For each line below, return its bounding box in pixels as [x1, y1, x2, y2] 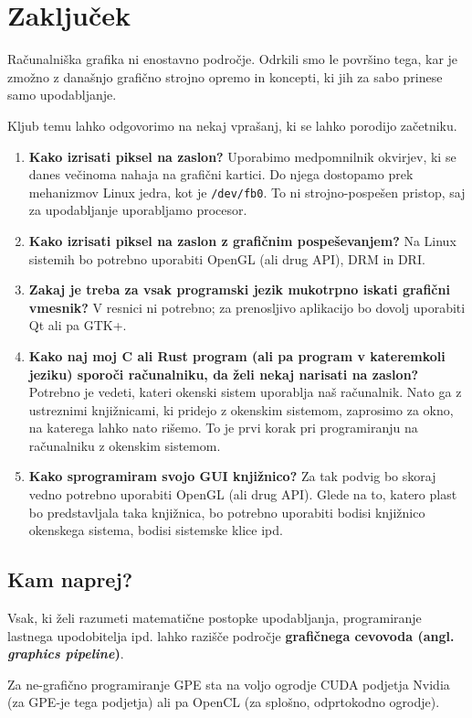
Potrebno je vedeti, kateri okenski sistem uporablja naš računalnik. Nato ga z [28, 382, 462, 402]
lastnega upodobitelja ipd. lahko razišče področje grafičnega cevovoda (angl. [7, 626, 455, 645]
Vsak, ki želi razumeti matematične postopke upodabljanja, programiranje [7, 608, 422, 627]
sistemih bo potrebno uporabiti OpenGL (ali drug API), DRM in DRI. [28, 249, 425, 268]
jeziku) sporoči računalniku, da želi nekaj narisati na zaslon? [28, 364, 419, 383]
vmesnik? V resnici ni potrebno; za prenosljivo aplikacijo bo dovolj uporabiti [28, 297, 466, 316]
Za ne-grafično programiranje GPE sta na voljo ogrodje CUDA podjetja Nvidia [7, 674, 450, 693]
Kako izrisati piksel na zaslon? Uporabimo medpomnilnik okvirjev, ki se [28, 146, 456, 166]
